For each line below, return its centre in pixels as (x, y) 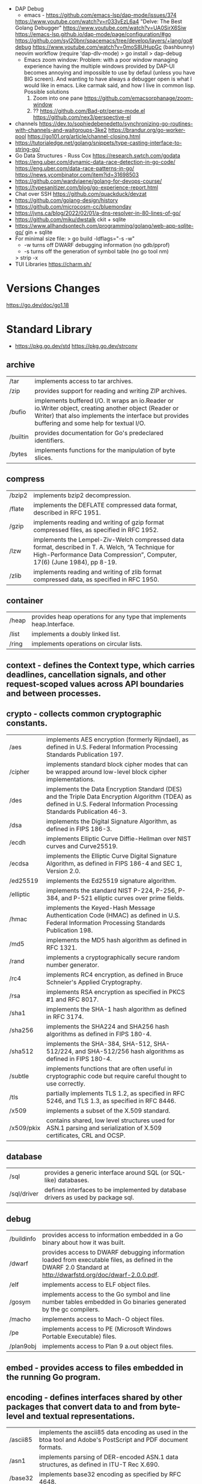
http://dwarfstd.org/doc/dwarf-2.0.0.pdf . (100, 1275)
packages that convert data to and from (82, 1407)
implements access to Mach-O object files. (103, 1319)
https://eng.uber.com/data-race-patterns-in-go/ (75, 168)
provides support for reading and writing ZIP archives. (111, 391)
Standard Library (49, 329)
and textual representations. (81, 1416)
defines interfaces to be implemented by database (115, 1190)
